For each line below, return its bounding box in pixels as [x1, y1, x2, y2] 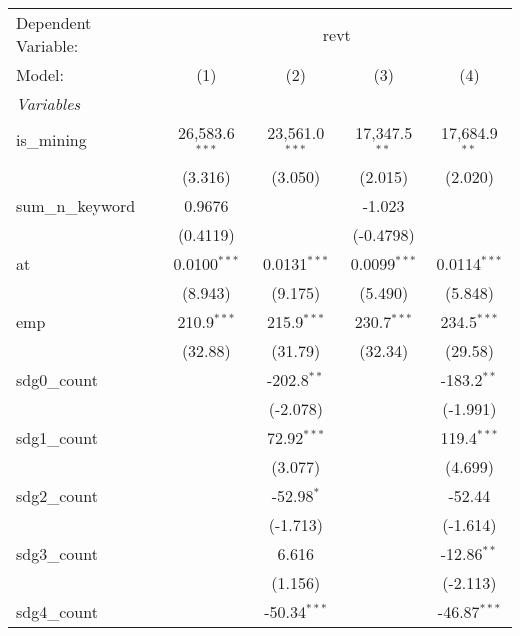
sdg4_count [16, 599, 98, 623]
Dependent [16, 11, 92, 34]
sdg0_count [16, 367, 98, 391]
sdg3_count [16, 541, 98, 565]
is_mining [16, 128, 87, 152]
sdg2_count [16, 483, 98, 507]
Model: [16, 63, 65, 86]
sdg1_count [16, 425, 98, 449]
